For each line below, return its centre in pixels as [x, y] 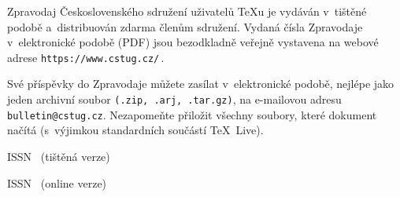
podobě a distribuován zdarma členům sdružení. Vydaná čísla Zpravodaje [185, 26]
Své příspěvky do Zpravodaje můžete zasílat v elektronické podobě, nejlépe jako [201, 84]
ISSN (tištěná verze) [59, 156]
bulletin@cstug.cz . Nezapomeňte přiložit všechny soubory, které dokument [192, 114]
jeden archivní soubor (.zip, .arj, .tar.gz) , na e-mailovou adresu [174, 99]
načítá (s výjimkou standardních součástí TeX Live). [135, 130]
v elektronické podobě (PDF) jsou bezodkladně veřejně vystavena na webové [193, 42]
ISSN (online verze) [57, 182]
